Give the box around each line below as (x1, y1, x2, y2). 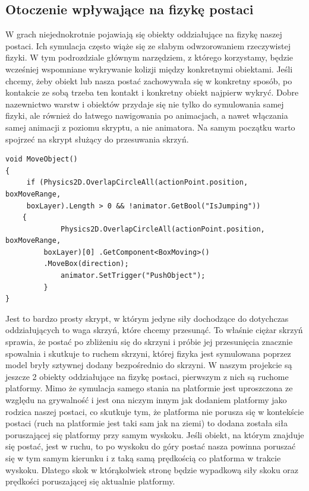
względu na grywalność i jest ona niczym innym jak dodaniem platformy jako (5, 394, 287, 406)
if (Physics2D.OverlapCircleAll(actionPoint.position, (26, 178, 248, 187)
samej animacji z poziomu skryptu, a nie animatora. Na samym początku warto (5, 121, 295, 133)
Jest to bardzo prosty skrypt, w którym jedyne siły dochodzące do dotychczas (5, 312, 289, 324)
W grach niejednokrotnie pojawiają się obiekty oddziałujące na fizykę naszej (5, 28, 282, 40)
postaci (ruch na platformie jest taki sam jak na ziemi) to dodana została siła (5, 417, 288, 429)
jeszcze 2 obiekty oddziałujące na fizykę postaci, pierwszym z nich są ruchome (5, 370, 289, 382)
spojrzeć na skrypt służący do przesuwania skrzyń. (5, 132, 189, 145)
